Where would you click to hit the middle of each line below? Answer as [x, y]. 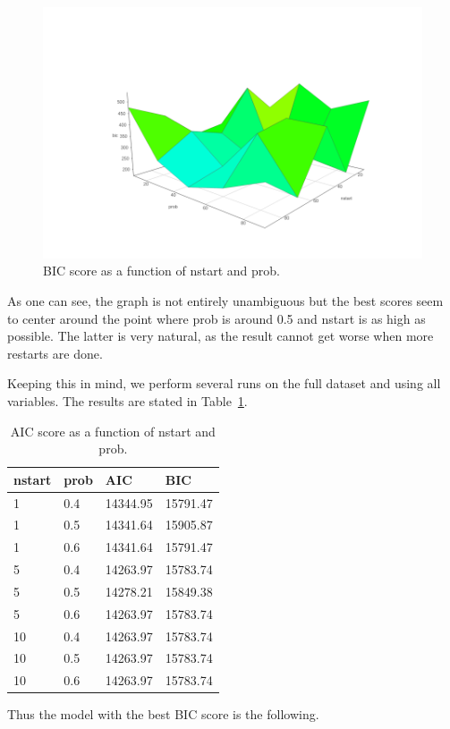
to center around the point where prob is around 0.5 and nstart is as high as [217, 318]
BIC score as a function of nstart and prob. [161, 271]
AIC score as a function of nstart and [113, 431]
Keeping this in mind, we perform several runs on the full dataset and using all [224, 383]
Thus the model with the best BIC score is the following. [163, 714]
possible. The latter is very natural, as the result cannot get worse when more [221, 336]
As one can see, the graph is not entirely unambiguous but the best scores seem [225, 300]
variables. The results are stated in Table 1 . [127, 400]
